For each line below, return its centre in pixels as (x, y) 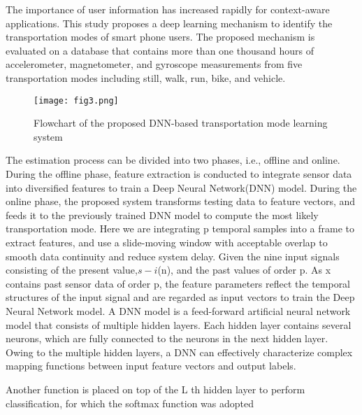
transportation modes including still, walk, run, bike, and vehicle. (146, 77)
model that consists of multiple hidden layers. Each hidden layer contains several (179, 324)
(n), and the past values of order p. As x (244, 270)
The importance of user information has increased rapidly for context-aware (168, 9)
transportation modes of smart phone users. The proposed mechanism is (160, 37)
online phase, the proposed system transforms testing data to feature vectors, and (181, 201)
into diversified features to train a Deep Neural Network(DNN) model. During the (181, 187)
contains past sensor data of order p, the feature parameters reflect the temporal (178, 283)
